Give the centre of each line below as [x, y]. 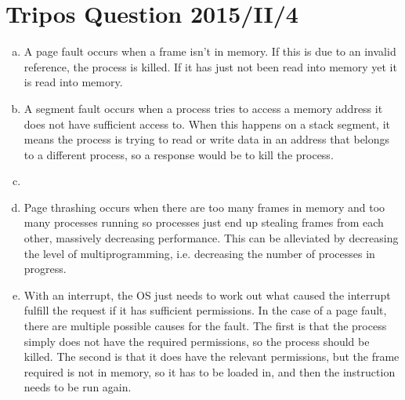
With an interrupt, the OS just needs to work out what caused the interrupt [207, 295]
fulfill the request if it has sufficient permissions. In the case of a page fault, [205, 310]
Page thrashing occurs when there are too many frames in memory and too [204, 207]
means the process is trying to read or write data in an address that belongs [207, 139]
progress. [45, 269]
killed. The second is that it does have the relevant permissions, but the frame [212, 356]
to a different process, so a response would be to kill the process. [179, 154]
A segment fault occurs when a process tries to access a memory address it [203, 108]
